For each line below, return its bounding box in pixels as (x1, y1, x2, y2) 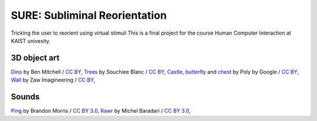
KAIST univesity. (11, 37, 51, 44)
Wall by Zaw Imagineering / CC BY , (11, 76, 96, 83)
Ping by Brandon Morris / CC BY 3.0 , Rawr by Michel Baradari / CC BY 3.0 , (11, 107, 191, 115)
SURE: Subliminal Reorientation (11, 9, 167, 22)
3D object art (11, 53, 60, 63)
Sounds (11, 92, 40, 102)
